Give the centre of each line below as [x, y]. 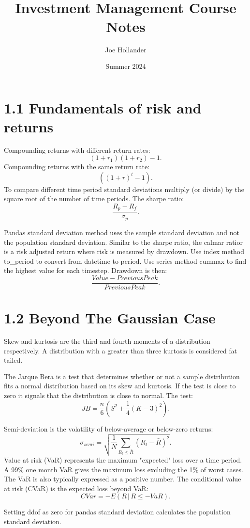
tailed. [13, 360]
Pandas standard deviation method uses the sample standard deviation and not [122, 232]
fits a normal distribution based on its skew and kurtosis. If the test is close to [120, 386]
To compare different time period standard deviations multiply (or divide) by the [124, 189]
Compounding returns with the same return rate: [77, 167]
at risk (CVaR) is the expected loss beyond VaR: [76, 488]
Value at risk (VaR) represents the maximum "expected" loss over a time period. [123, 459]
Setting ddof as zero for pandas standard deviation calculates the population [117, 512]
